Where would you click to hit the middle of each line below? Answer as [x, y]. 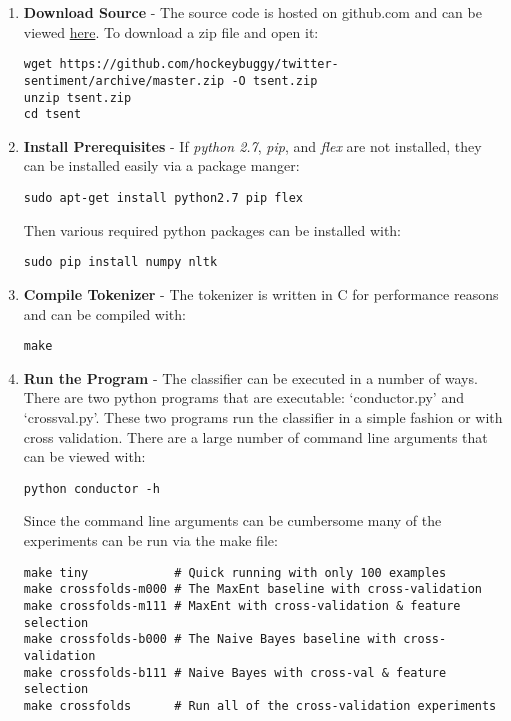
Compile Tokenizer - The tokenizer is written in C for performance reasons [261, 293]
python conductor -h [91, 488]
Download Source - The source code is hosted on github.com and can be [252, 12]
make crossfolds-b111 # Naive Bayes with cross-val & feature [235, 672]
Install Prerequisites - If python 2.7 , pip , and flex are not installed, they [252, 145]
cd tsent [52, 114]
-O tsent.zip [274, 80]
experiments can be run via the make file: [150, 539]
